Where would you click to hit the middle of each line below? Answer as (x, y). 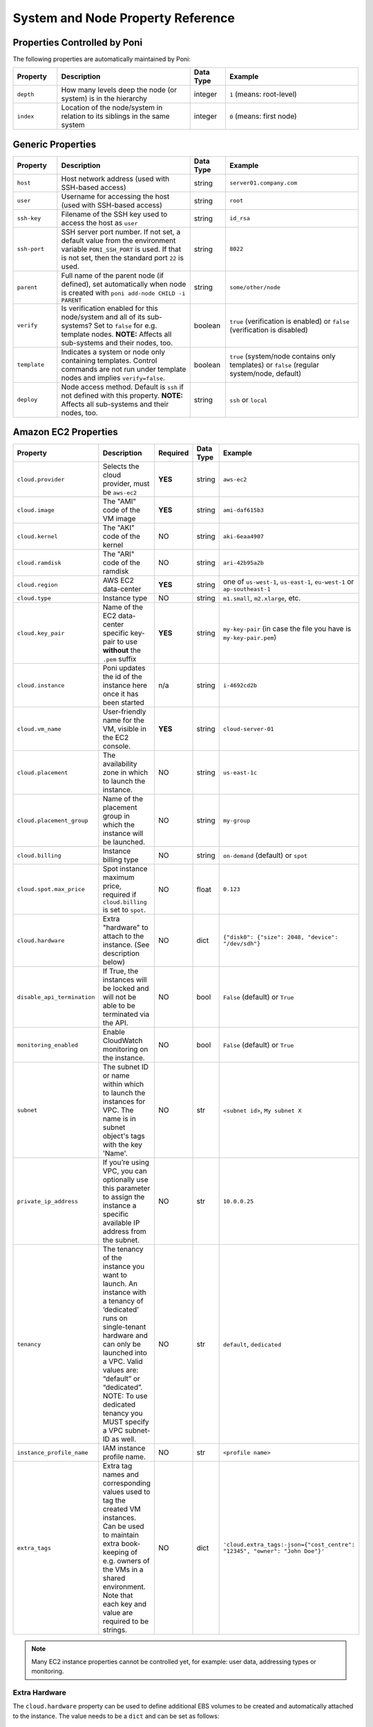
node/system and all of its (103, 316)
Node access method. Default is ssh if (123, 387)
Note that (118, 1596)
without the (122, 651)
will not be (119, 997)
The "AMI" (119, 502)
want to (115, 1275)
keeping (116, 1552)
